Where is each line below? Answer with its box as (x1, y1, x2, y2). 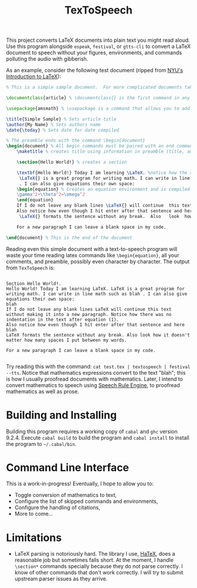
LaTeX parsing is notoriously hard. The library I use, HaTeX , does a (14, 550, 175, 557)
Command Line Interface (6, 461, 130, 474)
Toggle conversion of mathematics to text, (14, 492, 117, 499)
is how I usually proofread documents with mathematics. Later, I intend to (6, 375, 184, 382)
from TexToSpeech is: (6, 264, 55, 271)
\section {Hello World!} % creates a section (16, 159, 127, 165)
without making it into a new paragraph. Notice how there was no (6, 311, 172, 317)
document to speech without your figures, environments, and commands (6, 49, 182, 56)
